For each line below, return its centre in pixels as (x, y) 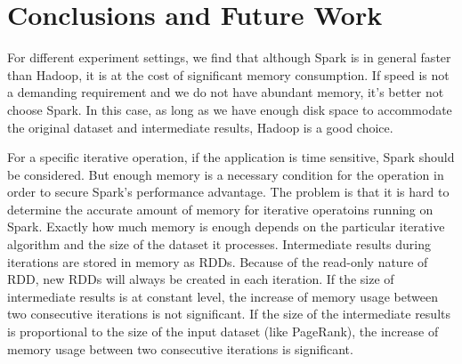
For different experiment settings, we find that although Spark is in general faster (229, 57)
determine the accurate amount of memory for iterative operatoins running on (220, 209)
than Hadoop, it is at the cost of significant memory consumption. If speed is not (228, 74)
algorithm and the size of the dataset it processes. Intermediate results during (219, 244)
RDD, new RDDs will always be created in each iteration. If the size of (201, 279)
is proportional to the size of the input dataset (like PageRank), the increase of (223, 332)
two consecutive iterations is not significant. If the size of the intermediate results (229, 314)
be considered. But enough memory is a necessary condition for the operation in (226, 174)
